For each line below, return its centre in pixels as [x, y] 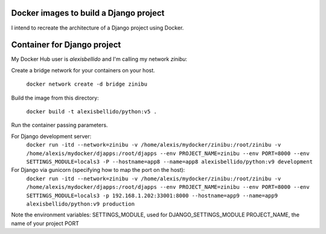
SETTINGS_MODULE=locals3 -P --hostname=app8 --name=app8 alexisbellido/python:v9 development [170, 162]
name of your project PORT [45, 223]
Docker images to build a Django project [88, 13]
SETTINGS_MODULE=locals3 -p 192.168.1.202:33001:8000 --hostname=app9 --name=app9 [152, 195]
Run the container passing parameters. [59, 125]
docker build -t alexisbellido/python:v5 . [91, 111]
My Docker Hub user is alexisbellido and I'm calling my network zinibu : [99, 59]
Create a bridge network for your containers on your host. [83, 70]
